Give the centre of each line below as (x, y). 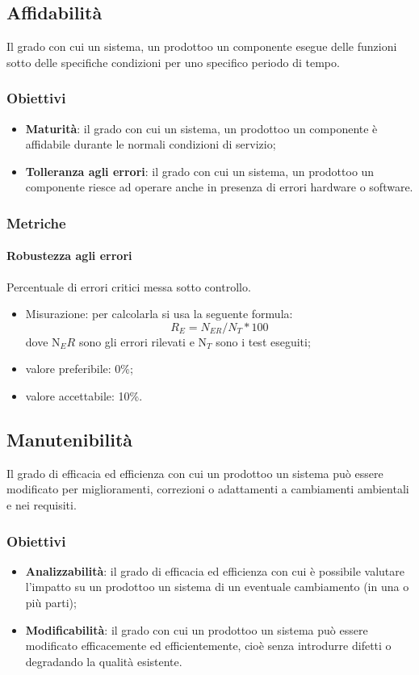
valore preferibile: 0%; (79, 369)
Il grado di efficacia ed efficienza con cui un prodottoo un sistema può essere (195, 473)
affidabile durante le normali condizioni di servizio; (151, 144)
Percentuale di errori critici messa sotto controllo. (129, 286)
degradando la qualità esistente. (104, 661)
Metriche (36, 222)
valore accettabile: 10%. (84, 396)
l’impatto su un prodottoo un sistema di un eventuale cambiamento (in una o (217, 587)
